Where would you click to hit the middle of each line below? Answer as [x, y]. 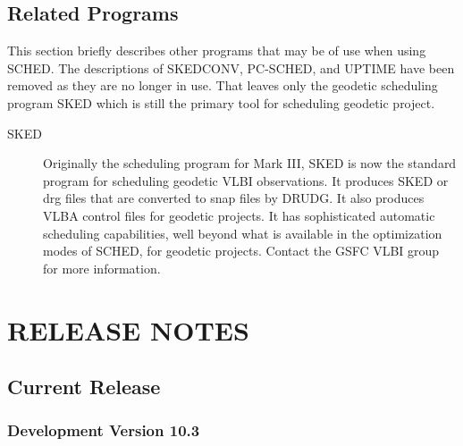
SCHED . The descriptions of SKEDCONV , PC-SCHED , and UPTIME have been [231, 67]
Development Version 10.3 [104, 430]
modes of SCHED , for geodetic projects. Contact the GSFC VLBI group [241, 251]
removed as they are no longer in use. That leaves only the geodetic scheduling [223, 85]
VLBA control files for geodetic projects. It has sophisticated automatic [239, 215]
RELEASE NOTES [128, 329]
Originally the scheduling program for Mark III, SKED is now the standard [250, 163]
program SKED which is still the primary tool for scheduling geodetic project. [221, 102]
